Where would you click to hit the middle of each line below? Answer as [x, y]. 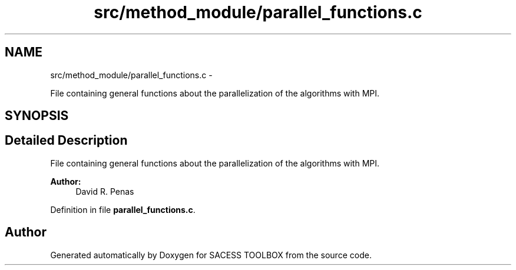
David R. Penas [105, 191]
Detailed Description [66, 141]
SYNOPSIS [37, 116]
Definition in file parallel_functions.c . [123, 209]
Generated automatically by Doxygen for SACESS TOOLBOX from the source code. [211, 255]
